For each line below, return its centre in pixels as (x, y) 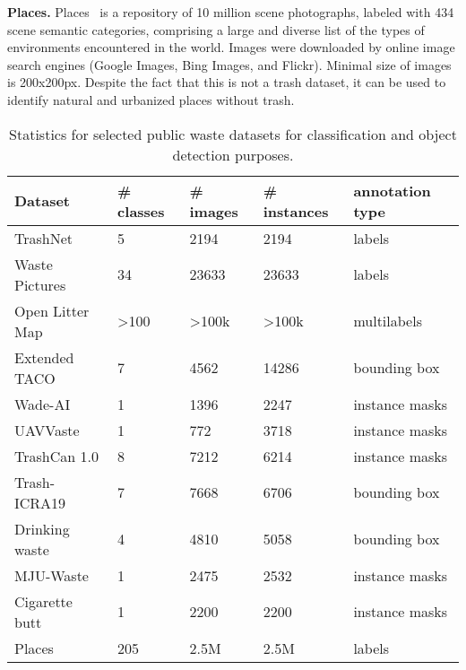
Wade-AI (43, 404)
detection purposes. (233, 154)
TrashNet (44, 238)
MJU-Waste (52, 575)
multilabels (388, 321)
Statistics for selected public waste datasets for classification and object (233, 134)
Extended (44, 357)
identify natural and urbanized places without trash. (151, 99)
